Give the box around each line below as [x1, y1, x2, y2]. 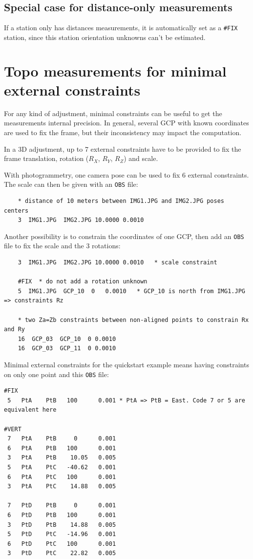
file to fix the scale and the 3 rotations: [4, 240, 121, 251]
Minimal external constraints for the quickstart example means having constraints [4, 359, 249, 369]
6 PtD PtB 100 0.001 [7, 511, 116, 519]
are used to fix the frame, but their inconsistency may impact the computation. [4, 127, 242, 137]
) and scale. [124, 153, 158, 163]
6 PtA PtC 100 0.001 [7, 473, 116, 480]
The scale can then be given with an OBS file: [4, 179, 138, 189]
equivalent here [4, 406, 57, 414]
